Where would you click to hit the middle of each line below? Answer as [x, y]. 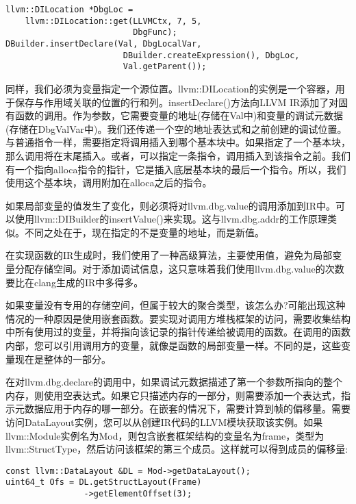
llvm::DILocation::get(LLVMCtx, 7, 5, [113, 21]
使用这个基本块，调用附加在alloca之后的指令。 [109, 182]
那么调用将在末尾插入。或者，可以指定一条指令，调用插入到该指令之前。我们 [178, 155]
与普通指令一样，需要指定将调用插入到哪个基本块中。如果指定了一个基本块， [178, 142]
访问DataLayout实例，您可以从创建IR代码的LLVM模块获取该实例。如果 [164, 422]
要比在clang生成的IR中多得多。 [75, 282]
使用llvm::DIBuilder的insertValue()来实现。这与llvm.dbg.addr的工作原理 [171, 219]
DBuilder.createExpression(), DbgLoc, [211, 55]
